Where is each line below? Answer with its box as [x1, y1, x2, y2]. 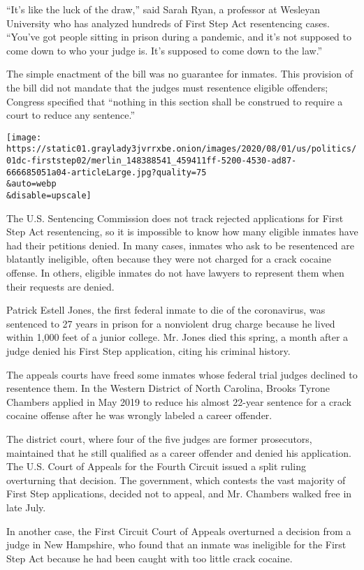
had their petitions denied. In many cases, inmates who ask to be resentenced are [6, 237, 354, 252]
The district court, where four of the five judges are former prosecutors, [6, 432, 312, 446]
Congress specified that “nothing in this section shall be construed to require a [6, 94, 343, 108]
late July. [6, 499, 46, 514]
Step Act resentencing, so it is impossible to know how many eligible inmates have [6, 224, 358, 239]
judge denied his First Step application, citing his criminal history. [6, 344, 291, 358]
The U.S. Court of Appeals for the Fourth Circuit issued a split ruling [6, 459, 306, 474]
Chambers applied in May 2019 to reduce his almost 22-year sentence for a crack [6, 394, 351, 409]
